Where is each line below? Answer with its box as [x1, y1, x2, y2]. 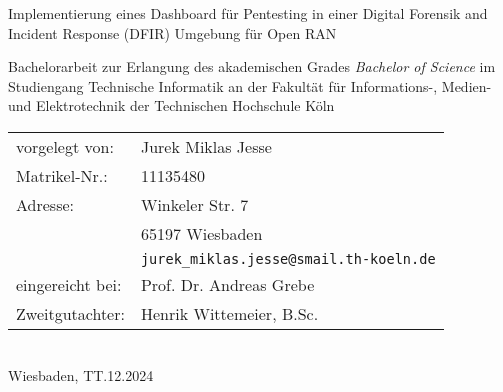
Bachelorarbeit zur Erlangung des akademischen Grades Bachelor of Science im [8, 56, 496, 77]
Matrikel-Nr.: [16, 163, 108, 187]
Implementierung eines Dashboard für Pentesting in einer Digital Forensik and [8, 3, 488, 23]
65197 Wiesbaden [140, 221, 263, 245]
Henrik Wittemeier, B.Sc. [140, 301, 319, 325]
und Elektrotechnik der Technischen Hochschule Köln [8, 95, 335, 116]
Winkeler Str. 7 [140, 192, 249, 216]
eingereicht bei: [16, 272, 122, 296]
